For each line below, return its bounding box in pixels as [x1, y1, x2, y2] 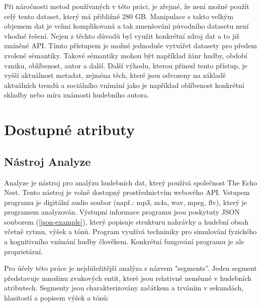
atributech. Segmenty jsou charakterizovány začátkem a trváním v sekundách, [4, 282, 243, 293]
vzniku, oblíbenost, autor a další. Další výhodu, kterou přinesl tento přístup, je [4, 60, 247, 70]
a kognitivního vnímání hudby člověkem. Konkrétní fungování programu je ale [4, 236, 244, 247]
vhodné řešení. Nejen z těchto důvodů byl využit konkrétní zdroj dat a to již [4, 30, 240, 41]
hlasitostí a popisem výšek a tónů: [4, 292, 109, 303]
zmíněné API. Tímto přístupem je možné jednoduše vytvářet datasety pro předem [4, 40, 257, 51]
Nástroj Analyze [4, 153, 91, 169]
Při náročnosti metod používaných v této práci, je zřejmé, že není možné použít [4, 1, 249, 11]
